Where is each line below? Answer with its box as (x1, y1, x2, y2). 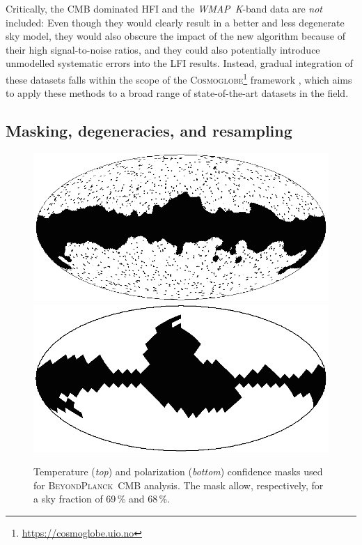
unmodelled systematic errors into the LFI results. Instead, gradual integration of (6, 56, 353, 70)
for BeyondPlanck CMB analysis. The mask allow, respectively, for (33, 477, 324, 492)
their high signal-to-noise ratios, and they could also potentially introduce (6, 42, 320, 56)
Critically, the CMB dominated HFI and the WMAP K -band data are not (6, 1, 323, 15)
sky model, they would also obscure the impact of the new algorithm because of (6, 29, 346, 43)
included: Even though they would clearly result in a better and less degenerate (6, 15, 345, 29)
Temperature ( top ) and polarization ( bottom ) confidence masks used (33, 464, 323, 479)
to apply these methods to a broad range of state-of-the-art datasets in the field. (6, 86, 349, 100)
